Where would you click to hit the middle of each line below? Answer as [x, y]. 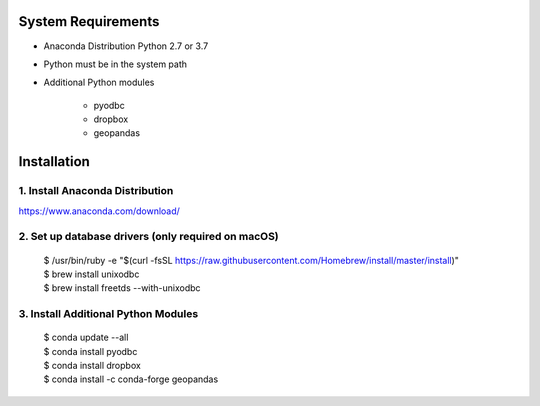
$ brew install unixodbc [91, 274]
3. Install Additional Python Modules [108, 314]
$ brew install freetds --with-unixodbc [122, 288]
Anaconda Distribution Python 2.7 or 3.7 [126, 46]
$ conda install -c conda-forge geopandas [131, 379]
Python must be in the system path [115, 64]
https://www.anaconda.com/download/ [99, 211]
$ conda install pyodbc [90, 351]
